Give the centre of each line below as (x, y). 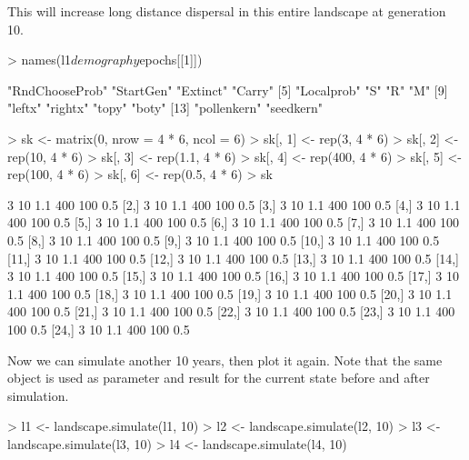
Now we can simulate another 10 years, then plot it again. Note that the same (225, 360)
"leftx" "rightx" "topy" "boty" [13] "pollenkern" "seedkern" (165, 108)
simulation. (38, 395)
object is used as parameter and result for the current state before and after (219, 378)
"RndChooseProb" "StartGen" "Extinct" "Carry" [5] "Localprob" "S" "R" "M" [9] (228, 90)
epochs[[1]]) (171, 60)
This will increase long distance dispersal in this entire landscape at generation (227, 11)
